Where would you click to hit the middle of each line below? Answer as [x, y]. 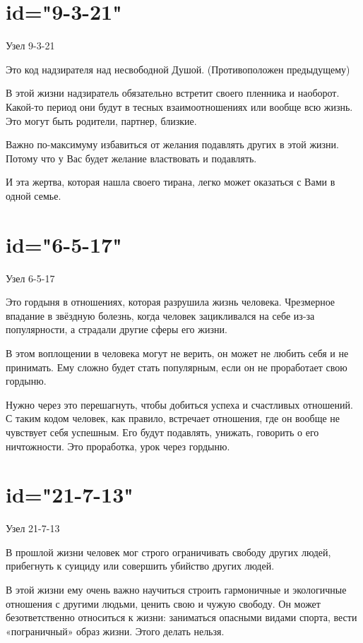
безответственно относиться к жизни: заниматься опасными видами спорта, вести [181, 617]
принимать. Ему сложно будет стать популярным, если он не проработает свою [177, 367]
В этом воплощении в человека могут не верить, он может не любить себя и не [177, 353]
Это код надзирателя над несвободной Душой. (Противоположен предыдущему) [178, 69]
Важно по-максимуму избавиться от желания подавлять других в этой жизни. [172, 144]
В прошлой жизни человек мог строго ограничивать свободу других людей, [168, 552]
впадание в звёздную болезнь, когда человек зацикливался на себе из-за [160, 315]
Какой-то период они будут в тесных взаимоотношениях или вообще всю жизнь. [179, 106]
